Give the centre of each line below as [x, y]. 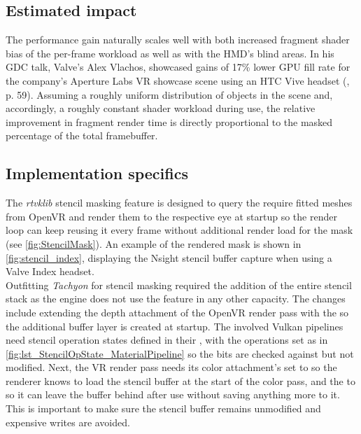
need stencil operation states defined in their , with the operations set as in [167, 340]
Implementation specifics [97, 173]
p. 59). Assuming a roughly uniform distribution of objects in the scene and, [169, 94]
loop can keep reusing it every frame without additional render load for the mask [179, 230]
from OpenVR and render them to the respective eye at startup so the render [171, 216]
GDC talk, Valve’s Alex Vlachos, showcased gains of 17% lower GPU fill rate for [178, 67]
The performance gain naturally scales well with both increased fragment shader [178, 40]
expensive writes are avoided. [68, 422]
